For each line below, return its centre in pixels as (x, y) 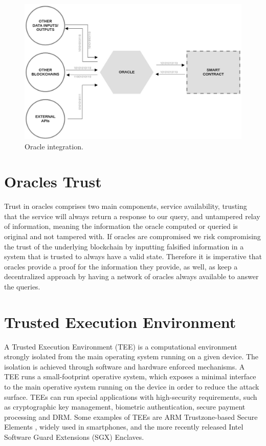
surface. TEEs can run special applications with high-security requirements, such (131, 396)
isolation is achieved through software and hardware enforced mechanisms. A (125, 366)
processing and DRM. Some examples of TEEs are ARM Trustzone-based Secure (131, 416)
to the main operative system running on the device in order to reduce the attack (132, 387)
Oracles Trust (53, 181)
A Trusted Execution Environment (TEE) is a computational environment (121, 346)
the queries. (22, 286)
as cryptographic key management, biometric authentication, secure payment (125, 407)
